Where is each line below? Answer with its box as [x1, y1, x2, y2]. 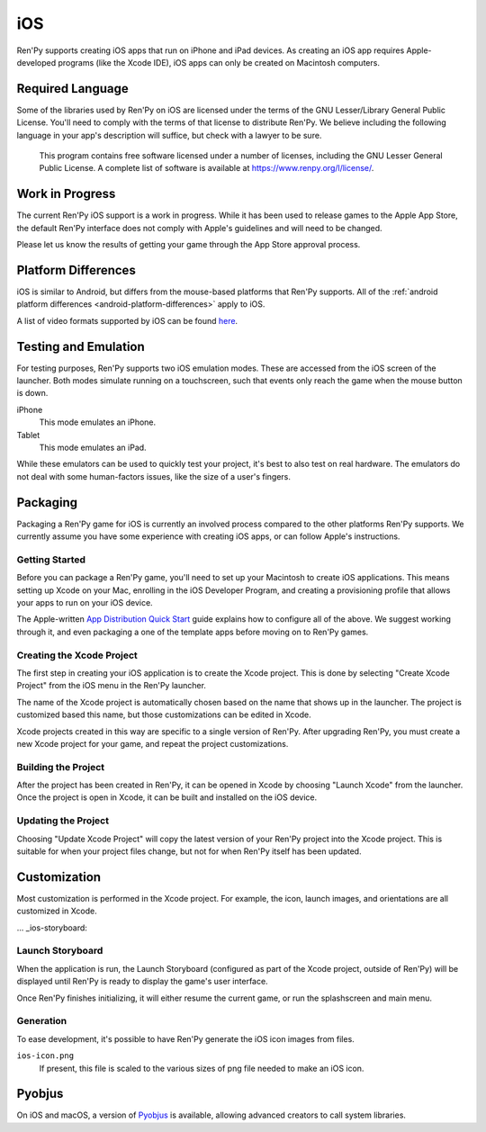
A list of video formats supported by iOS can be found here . [16, 315, 238, 326]
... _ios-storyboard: [16, 922, 87, 933]
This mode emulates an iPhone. [39, 417, 157, 427]
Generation [16, 1015, 67, 1028]
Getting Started [16, 553, 85, 566]
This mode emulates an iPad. [39, 442, 148, 454]
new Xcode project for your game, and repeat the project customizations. [16, 738, 289, 749]
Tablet [16, 429, 40, 440]
